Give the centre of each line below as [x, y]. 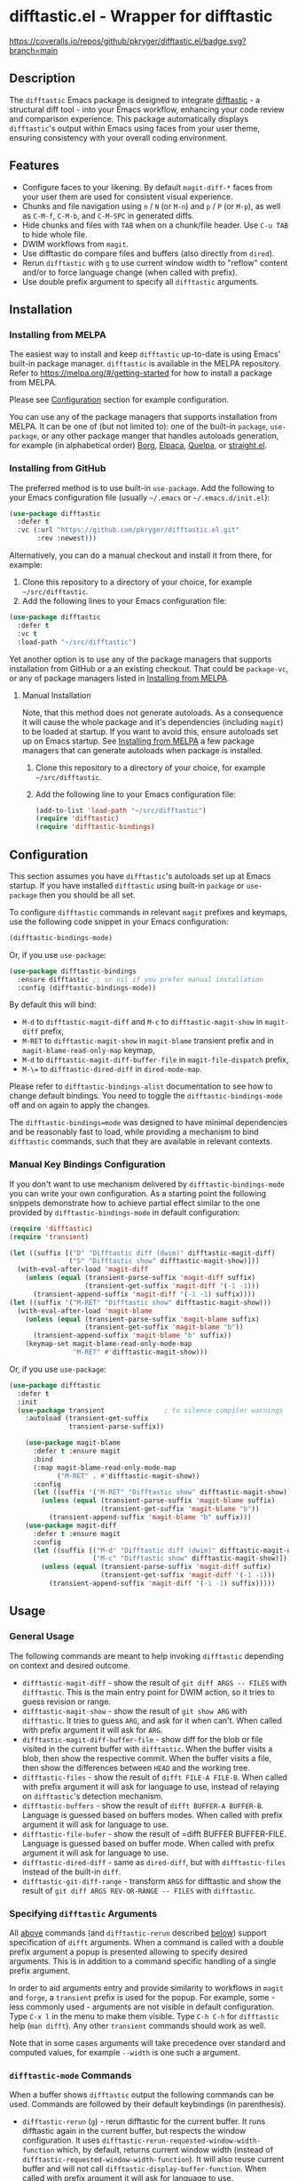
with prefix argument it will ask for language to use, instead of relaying [150, 1786]
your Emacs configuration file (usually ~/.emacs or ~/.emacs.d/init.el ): [140, 497]
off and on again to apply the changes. [80, 1106]
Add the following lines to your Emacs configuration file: [124, 601]
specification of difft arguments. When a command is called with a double [146, 1942]
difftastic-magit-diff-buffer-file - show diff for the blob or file [142, 1739]
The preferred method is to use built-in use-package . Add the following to [142, 487]
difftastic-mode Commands [71, 2075]
